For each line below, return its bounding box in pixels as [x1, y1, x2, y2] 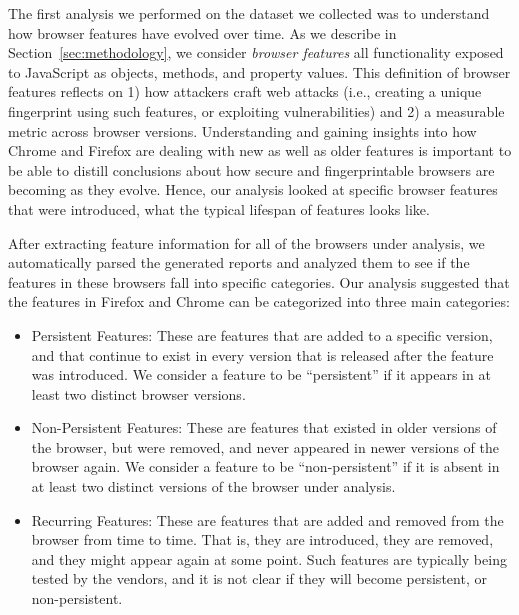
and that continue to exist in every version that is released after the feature [31, 344, 494, 365]
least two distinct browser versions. [31, 383, 246, 404]
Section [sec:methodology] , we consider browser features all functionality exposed [8, 42, 504, 63]
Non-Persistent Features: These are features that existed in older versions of [31, 417, 497, 438]
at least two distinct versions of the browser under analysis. [31, 476, 396, 497]
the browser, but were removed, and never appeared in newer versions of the [31, 436, 499, 457]
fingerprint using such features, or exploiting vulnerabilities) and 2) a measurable [8, 100, 505, 121]
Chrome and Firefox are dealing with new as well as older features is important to [8, 140, 512, 161]
